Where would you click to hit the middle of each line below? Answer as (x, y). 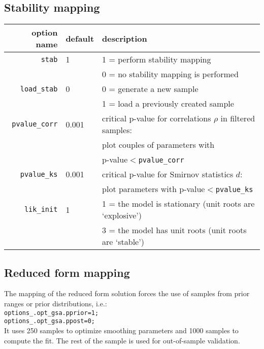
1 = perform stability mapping (157, 59)
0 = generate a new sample (150, 89)
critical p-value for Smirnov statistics (168, 174)
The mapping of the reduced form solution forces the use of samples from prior (127, 293)
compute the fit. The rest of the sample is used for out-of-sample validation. (122, 340)
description (125, 38)
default (80, 38)
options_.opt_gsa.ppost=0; (49, 321)
